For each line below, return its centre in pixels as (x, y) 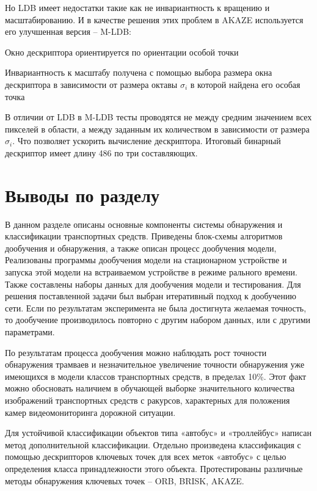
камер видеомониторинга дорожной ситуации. (90, 412)
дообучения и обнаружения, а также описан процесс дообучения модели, (141, 248)
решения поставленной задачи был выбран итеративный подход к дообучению (151, 296)
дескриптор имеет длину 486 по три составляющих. (101, 152)
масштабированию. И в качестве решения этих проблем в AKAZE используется (154, 19)
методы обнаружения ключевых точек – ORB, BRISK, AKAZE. (125, 480)
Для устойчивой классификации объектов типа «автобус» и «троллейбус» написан (158, 433)
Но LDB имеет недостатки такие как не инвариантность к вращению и (137, 7)
